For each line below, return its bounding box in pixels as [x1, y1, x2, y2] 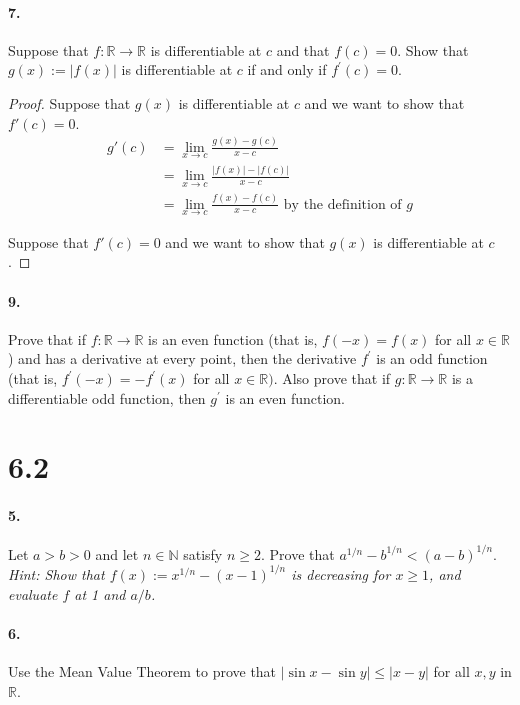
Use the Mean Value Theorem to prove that [8, 660, 277, 681]
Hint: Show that [8, 563, 105, 584]
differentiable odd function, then [8, 387, 206, 408]
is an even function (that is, [148, 328, 318, 349]
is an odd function [376, 348, 488, 369]
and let [95, 543, 139, 564]
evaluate [8, 583, 58, 604]
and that [276, 39, 330, 60]
